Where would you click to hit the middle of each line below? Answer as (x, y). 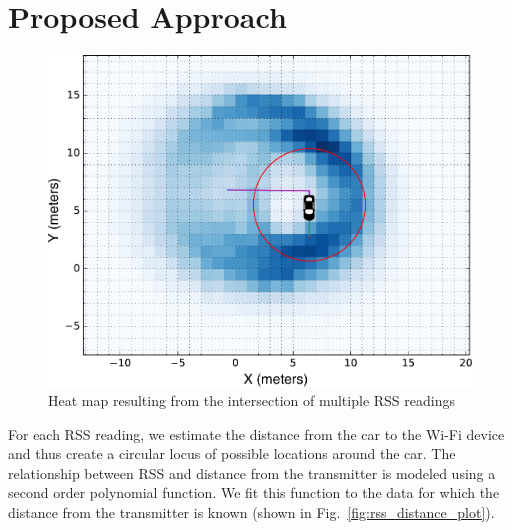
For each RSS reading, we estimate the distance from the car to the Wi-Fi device (256, 433)
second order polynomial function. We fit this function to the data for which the (254, 492)
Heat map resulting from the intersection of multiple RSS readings (251, 400)
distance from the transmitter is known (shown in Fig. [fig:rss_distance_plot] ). (251, 512)
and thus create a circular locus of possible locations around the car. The (232, 453)
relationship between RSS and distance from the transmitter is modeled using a (252, 472)
